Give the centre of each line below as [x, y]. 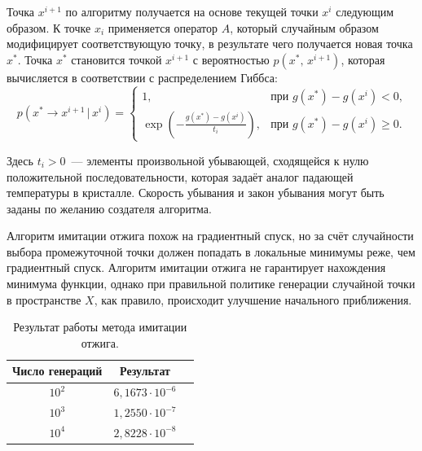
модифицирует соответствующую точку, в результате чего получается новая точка [210, 44]
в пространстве [44, 299]
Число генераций [57, 371]
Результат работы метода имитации [100, 327]
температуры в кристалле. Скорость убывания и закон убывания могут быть [196, 193]
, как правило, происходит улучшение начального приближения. [253, 299]
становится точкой [116, 59]
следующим [365, 11]
